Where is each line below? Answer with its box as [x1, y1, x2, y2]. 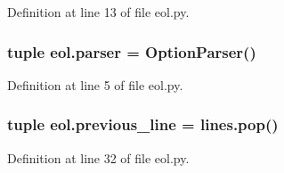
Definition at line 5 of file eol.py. [7, 75, 183, 94]
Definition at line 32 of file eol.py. [7, 148, 190, 167]
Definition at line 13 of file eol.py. [7, 3, 190, 21]
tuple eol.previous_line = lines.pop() [7, 113, 279, 136]
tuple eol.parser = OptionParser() [7, 40, 256, 62]
